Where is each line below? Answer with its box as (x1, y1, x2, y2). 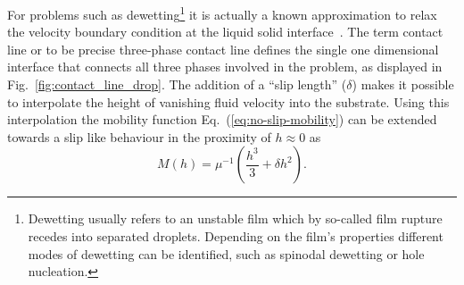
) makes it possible (352, 75, 454, 94)
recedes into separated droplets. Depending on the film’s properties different (28, 227, 443, 245)
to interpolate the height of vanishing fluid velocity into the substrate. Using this (7, 92, 450, 111)
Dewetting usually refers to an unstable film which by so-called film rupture (28, 209, 443, 228)
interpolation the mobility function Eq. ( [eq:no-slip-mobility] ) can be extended (7, 110, 437, 129)
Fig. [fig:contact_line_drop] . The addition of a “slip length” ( (7, 75, 347, 94)
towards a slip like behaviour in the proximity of (7, 127, 271, 146)
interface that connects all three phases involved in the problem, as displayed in (7, 57, 443, 76)
